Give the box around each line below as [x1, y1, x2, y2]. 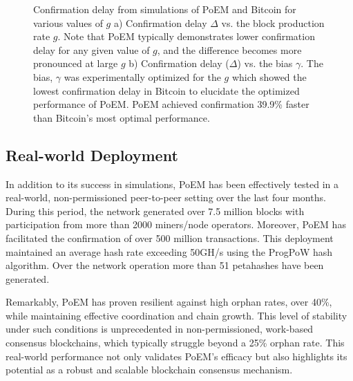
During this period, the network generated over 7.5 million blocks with [6, 203, 305, 218]
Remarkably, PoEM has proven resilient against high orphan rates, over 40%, [6, 295, 332, 309]
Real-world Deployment [6, 144, 178, 165]
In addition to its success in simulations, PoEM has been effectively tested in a [6, 176, 339, 191]
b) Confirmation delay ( [128, 56, 229, 71]
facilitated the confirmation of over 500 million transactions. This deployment [6, 230, 334, 245]
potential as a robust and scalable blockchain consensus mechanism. [6, 362, 293, 377]
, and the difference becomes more [157, 42, 302, 57]
